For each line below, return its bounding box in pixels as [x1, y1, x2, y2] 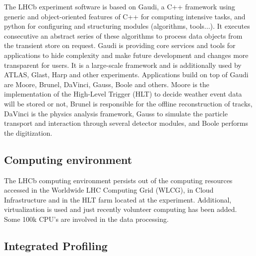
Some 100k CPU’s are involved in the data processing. [4, 213, 169, 224]
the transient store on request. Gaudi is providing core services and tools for [4, 40, 236, 51]
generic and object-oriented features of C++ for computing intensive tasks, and [4, 11, 246, 21]
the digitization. [4, 127, 53, 138]
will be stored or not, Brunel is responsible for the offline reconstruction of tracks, [4, 98, 253, 108]
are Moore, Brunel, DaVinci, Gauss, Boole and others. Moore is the [4, 79, 209, 89]
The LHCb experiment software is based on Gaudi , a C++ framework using [4, 1, 235, 11]
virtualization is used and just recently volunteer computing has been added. [4, 204, 237, 214]
